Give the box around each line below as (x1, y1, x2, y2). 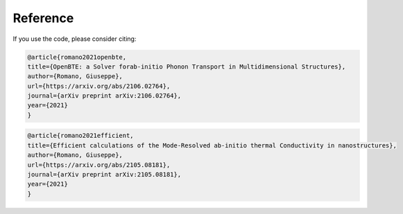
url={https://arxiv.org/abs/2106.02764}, (27, 82, 171, 90)
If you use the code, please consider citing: (12, 35, 137, 43)
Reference (12, 10, 74, 26)
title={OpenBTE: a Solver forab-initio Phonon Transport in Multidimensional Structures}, (27, 62, 346, 71)
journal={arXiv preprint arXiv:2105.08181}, (27, 170, 182, 179)
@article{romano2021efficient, (27, 132, 135, 140)
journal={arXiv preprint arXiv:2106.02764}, (27, 92, 182, 100)
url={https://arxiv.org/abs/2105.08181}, (27, 161, 171, 169)
